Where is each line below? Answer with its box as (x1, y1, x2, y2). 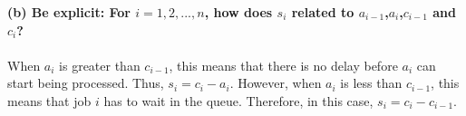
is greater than (59, 55, 141, 74)
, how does (204, 3, 273, 21)
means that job (7, 91, 92, 110)
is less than (340, 73, 403, 92)
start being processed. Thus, (7, 73, 164, 92)
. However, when (229, 73, 322, 92)
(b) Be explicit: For (7, 3, 131, 21)
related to (291, 3, 354, 21)
